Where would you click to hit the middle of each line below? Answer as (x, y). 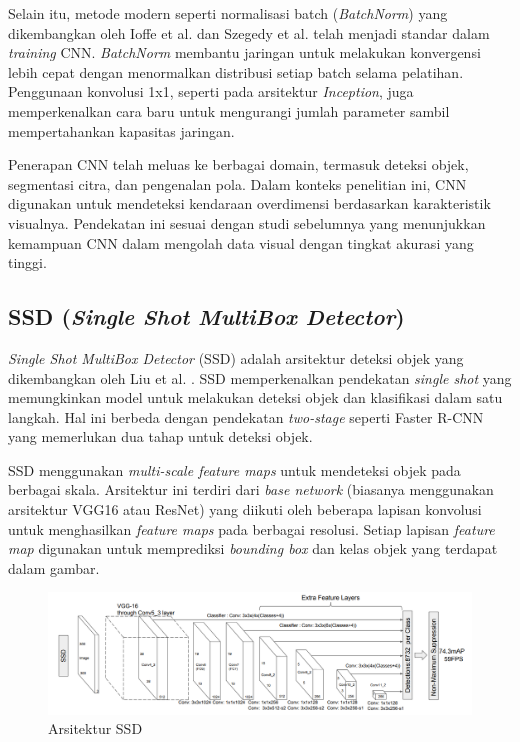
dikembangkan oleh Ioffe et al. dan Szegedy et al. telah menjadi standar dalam (249, 32)
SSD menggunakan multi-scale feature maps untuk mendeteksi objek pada (234, 469)
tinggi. (27, 262)
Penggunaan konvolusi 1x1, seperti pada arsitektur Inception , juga (211, 91)
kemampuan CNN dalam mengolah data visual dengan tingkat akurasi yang (241, 242)
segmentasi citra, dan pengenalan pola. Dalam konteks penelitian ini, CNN (237, 183)
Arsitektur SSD (95, 728)
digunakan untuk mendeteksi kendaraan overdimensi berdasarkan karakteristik (249, 203)
